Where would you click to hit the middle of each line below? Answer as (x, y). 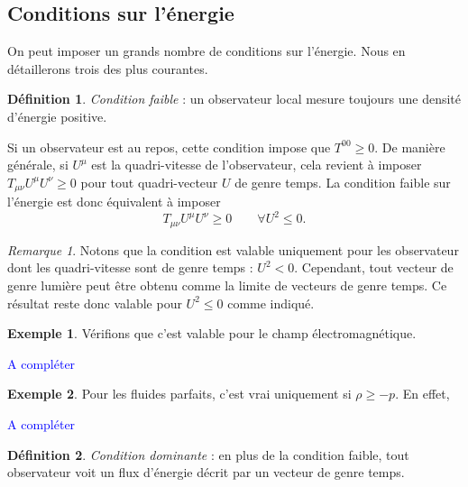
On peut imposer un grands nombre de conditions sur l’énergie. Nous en (206, 51)
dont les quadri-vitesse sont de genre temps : (130, 267)
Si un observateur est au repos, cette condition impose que (169, 147)
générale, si (38, 165)
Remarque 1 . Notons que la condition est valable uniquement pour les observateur (233, 249)
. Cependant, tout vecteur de (374, 267)
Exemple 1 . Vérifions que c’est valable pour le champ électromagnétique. (212, 333)
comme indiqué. (271, 303)
